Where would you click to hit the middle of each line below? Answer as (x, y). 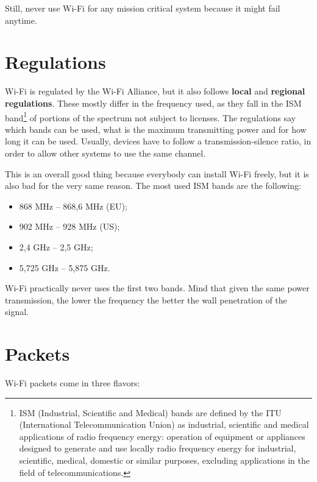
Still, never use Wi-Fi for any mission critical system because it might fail (143, 8)
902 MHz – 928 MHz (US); (69, 226)
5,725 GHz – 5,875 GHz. (65, 267)
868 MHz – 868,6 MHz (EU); (73, 206)
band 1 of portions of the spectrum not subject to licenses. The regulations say (151, 116)
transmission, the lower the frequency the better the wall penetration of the (146, 299)
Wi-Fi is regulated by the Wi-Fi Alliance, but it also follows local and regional (155, 91)
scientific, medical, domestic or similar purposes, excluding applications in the (164, 460)
